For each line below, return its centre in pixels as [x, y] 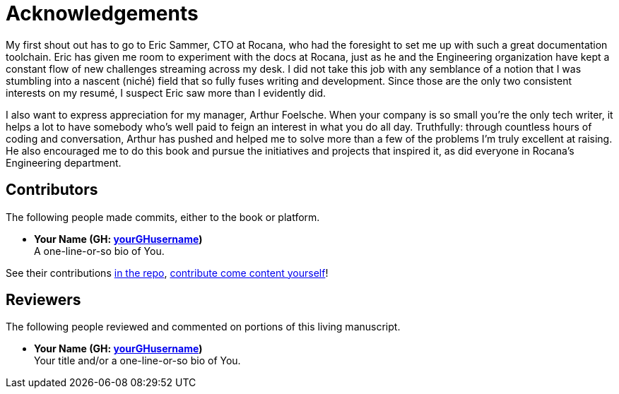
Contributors [52, 190]
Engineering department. [64, 162]
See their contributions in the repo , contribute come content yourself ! [167, 273]
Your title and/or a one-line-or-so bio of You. [137, 361]
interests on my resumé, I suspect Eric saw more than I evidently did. [166, 92]
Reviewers [43, 300]
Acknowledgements [102, 13]
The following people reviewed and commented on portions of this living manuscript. [203, 327]
